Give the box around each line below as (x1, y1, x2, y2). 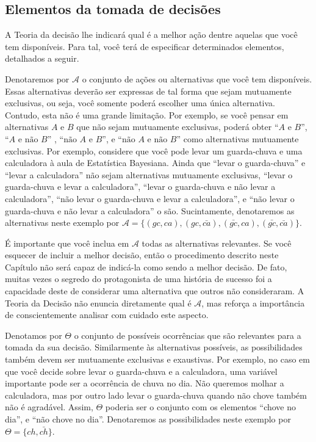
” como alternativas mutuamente (176, 132, 299, 145)
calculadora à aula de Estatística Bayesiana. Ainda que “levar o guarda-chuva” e (5, 156, 306, 169)
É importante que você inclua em (5, 236, 129, 249)
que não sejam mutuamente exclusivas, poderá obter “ (76, 120, 279, 133)
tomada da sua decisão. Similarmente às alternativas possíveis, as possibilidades (5, 341, 303, 353)
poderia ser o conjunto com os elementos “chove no (105, 400, 296, 413)
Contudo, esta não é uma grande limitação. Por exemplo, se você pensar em (5, 108, 289, 121)
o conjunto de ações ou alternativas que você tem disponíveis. (82, 72, 312, 85)
